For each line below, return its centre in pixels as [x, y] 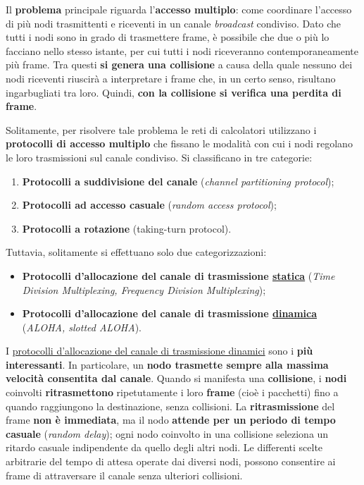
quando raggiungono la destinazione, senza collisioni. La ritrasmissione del [170, 406]
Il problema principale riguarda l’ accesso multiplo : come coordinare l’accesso [179, 9]
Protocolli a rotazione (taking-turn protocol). [127, 228]
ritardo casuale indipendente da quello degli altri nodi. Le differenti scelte [164, 447]
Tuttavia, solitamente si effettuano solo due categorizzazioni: [136, 252]
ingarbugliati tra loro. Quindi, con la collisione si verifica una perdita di [174, 92]
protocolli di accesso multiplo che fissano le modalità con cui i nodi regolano [179, 143]
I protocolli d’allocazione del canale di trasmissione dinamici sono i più [159, 351]
